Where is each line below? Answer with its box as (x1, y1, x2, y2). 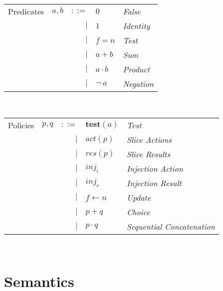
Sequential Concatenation (127, 220, 215, 232)
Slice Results (127, 148, 170, 160)
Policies (8, 119, 34, 131)
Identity (123, 20, 150, 31)
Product (123, 63, 150, 75)
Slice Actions (127, 133, 172, 145)
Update (127, 191, 151, 203)
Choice (127, 206, 150, 218)
